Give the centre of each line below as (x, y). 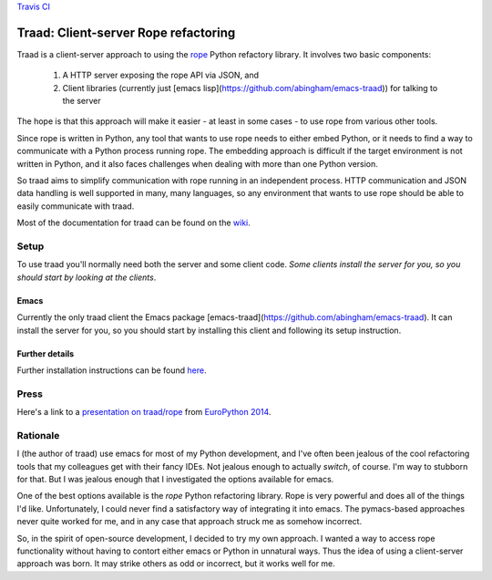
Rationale (38, 435)
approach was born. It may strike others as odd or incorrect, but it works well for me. (176, 564)
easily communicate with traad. (76, 206)
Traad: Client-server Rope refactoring (126, 32)
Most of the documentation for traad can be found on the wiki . (133, 223)
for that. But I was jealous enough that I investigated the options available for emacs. (175, 479)
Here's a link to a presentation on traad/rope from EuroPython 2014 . (144, 412)
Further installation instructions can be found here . (112, 370)
